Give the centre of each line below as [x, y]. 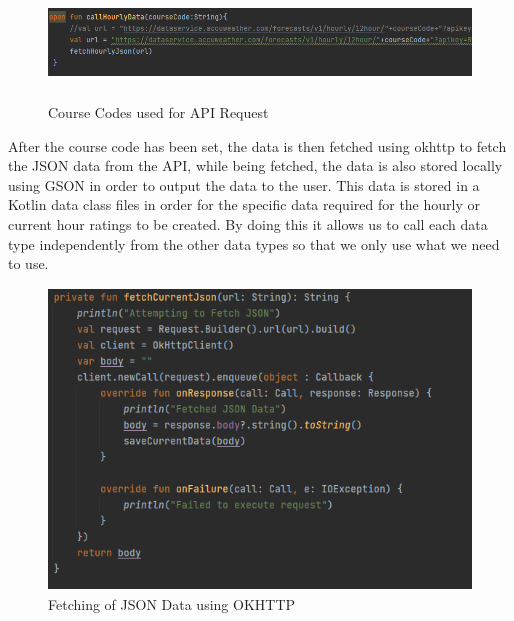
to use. [28, 263]
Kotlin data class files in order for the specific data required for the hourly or [244, 204]
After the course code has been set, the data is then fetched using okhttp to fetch [257, 145]
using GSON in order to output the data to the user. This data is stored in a [244, 184]
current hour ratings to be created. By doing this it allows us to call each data [248, 223]
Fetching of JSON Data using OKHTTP [172, 603]
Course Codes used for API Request [158, 111]
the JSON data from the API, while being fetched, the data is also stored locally [255, 165]
